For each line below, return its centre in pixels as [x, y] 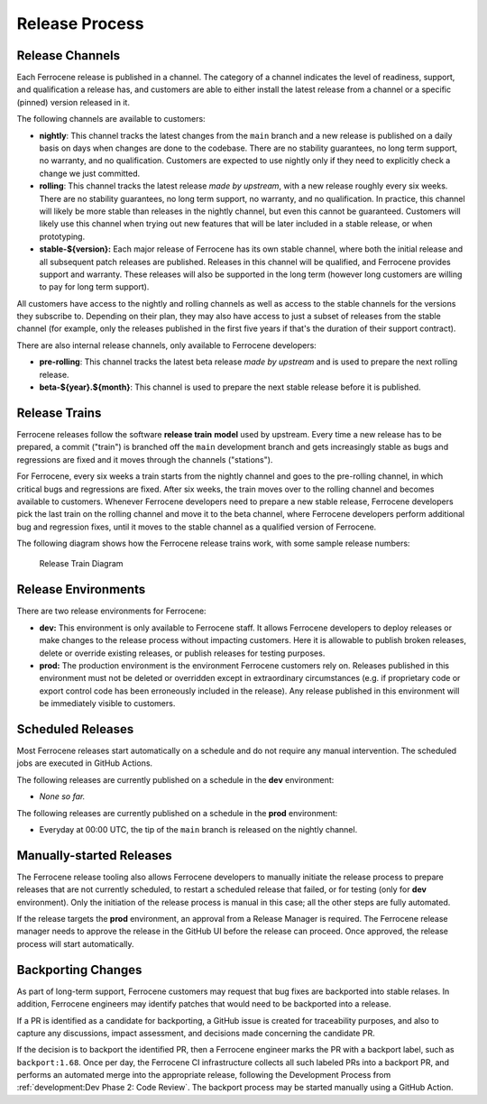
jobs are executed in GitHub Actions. [85, 763]
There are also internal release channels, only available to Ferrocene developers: [167, 345]
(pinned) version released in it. [74, 102]
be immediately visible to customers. [107, 704]
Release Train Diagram [81, 564]
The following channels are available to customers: [111, 119]
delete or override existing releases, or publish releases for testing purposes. [182, 653]
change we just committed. [90, 173]
